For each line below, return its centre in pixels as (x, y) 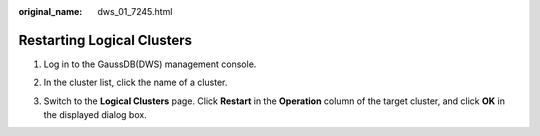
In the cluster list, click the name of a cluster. (135, 82)
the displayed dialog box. (95, 115)
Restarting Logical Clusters (105, 40)
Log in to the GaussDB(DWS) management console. (150, 64)
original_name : (50, 11)
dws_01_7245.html (135, 11)
